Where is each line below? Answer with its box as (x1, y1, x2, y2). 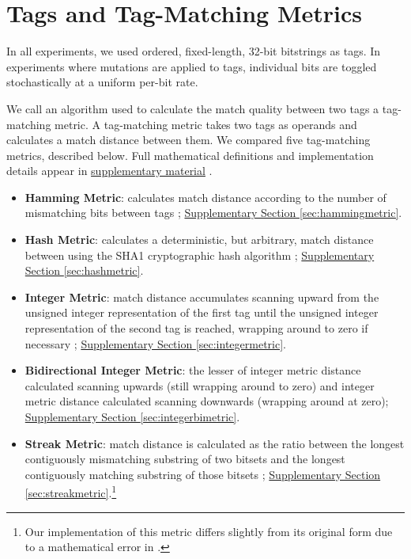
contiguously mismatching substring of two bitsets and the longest (25, 451, 345, 467)
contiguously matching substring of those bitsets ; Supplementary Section (25, 466, 381, 482)
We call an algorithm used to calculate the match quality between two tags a (6, 100, 379, 116)
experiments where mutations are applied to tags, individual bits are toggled (6, 58, 377, 74)
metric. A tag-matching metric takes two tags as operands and (55, 116, 357, 132)
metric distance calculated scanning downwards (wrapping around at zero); (25, 393, 389, 409)
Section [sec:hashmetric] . (25, 262, 144, 279)
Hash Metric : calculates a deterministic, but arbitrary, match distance (25, 231, 374, 248)
